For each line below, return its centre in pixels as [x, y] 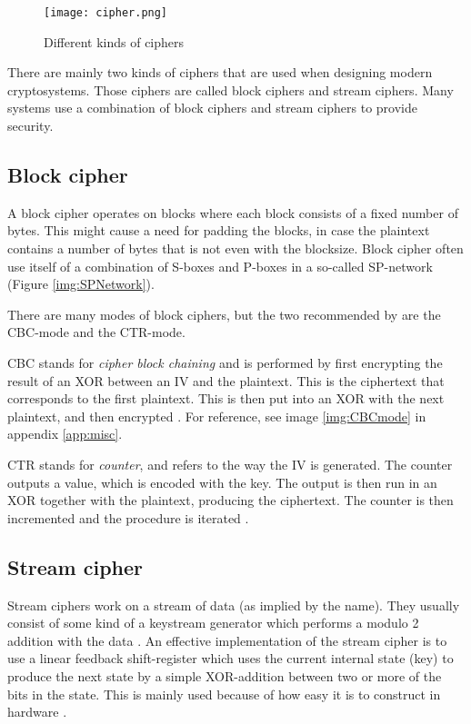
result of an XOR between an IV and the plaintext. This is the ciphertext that [226, 380]
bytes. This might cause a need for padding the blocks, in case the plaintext [219, 230]
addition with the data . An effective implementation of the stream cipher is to [227, 640]
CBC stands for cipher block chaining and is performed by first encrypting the [225, 362]
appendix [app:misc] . [65, 434]
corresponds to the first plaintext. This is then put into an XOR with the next [226, 398]
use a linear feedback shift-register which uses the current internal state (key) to [230, 658]
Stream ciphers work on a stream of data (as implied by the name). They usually [234, 605]
